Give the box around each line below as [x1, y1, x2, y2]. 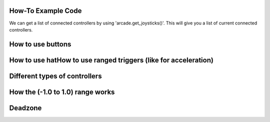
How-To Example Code [9, 6, 82, 15]
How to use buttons [9, 40, 71, 48]
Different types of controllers [9, 71, 102, 80]
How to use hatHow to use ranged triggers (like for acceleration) [9, 55, 213, 64]
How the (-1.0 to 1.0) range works [9, 87, 115, 96]
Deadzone [9, 103, 42, 112]
